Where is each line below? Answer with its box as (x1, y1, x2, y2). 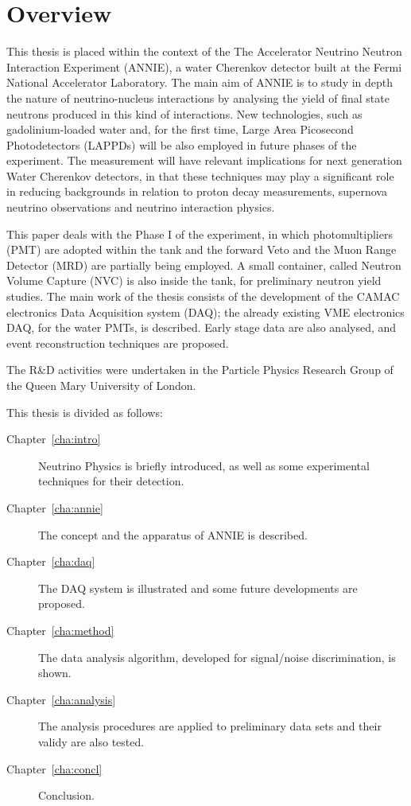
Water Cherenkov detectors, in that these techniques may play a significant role (6, 167, 394, 184)
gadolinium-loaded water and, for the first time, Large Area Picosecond (6, 121, 354, 138)
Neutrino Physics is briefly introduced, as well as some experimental (38, 457, 370, 473)
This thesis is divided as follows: (6, 403, 163, 420)
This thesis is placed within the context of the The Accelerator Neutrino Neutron (6, 43, 402, 60)
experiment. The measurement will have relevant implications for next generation (6, 152, 402, 169)
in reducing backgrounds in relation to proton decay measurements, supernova (6, 183, 387, 200)
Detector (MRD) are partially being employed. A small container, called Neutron (6, 256, 401, 273)
